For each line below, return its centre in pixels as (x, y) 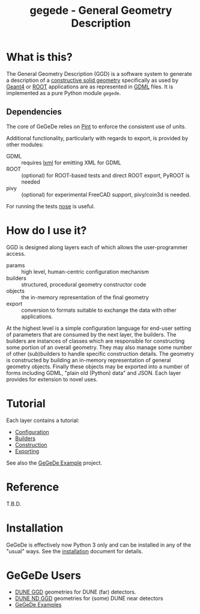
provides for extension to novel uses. (52, 379)
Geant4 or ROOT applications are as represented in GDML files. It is (90, 86)
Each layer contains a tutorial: (43, 420)
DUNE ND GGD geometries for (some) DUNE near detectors (89, 598)
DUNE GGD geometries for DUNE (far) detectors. (75, 592)
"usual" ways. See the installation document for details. (74, 551)
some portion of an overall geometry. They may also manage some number (99, 347)
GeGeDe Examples (38, 605)
